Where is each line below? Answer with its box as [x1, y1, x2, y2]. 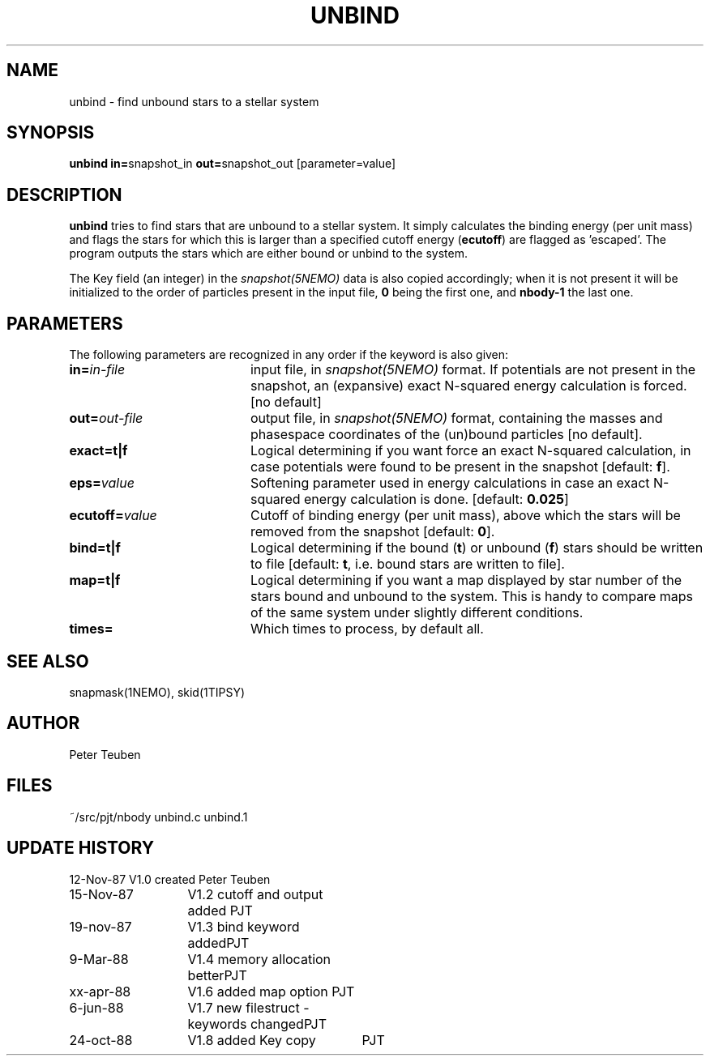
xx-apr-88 [69, 983, 131, 1000]
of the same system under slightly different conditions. [250, 604, 584, 621]
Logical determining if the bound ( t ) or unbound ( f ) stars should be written [250, 540, 704, 557]
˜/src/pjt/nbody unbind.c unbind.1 [69, 809, 248, 824]
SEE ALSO [6, 650, 89, 672]
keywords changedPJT [187, 1015, 327, 1032]
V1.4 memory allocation [187, 950, 331, 967]
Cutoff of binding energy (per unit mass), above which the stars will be [250, 507, 681, 524]
